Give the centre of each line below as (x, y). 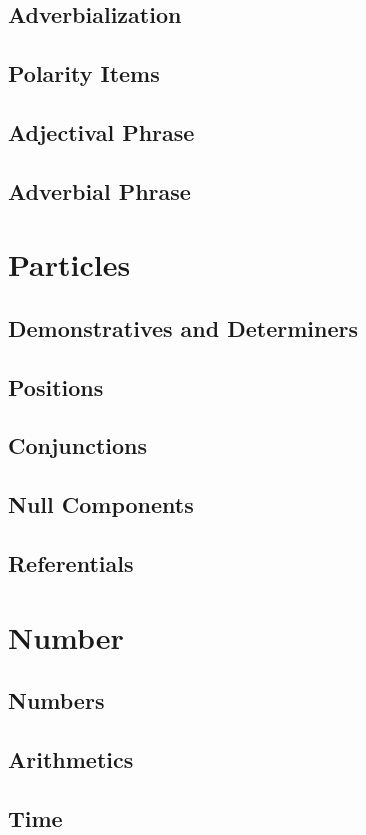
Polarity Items (84, 73)
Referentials (71, 563)
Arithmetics (71, 758)
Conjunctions (77, 445)
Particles (69, 264)
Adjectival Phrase (101, 131)
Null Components (101, 504)
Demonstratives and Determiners (183, 327)
